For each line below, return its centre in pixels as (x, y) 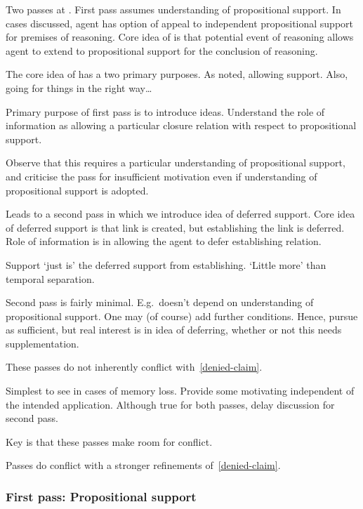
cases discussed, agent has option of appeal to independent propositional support (180, 23)
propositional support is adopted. (77, 190)
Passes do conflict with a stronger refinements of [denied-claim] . (143, 465)
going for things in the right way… (79, 87)
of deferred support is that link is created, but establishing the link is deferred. (175, 227)
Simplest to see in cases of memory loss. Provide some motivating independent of (180, 391)
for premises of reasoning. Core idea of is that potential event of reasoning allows (180, 37)
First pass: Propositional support (101, 496)
